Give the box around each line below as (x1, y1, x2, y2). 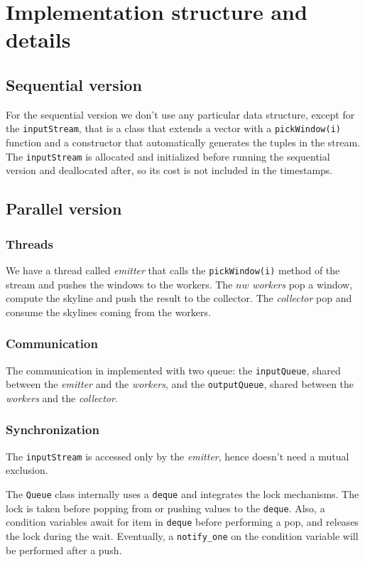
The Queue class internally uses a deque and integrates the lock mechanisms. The (6, 486, 359, 501)
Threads (6, 234, 53, 252)
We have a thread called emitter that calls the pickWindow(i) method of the (6, 262, 340, 277)
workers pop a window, (252, 276, 353, 291)
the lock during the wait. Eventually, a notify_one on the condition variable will (6, 528, 359, 543)
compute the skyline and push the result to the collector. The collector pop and (6, 291, 352, 306)
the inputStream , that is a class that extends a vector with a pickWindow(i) (6, 121, 341, 136)
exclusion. (6, 463, 48, 477)
